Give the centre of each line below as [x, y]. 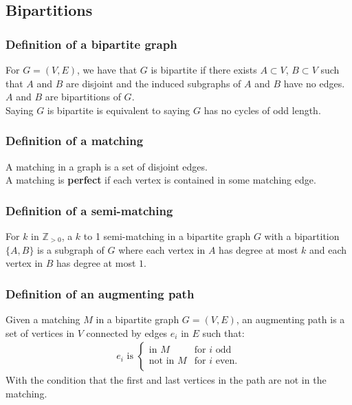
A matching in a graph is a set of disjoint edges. [107, 166]
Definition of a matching [75, 141]
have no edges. [314, 83]
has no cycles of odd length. [262, 110]
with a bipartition [302, 236]
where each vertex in [162, 249]
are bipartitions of [83, 97]
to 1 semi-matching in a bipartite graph [167, 236]
